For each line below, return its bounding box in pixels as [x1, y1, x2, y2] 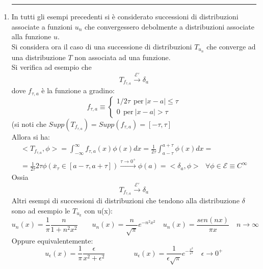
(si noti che [11, 118, 46, 129]
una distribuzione [11, 51, 66, 62]
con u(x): [84, 205, 113, 216]
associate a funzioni [11, 21, 72, 32]
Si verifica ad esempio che [11, 62, 92, 72]
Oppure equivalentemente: [11, 235, 93, 246]
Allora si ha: [11, 131, 50, 142]
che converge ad [206, 41, 256, 51]
